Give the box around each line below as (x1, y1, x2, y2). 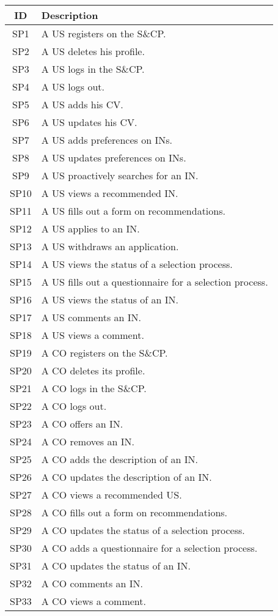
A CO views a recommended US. (41, 488, 182, 502)
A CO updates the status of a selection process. (41, 523, 245, 537)
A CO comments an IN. (41, 576, 144, 590)
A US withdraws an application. (41, 239, 179, 253)
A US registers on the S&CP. (41, 26, 166, 40)
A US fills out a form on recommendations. (41, 204, 225, 218)
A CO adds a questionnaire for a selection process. (41, 541, 258, 555)
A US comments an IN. (41, 310, 141, 324)
